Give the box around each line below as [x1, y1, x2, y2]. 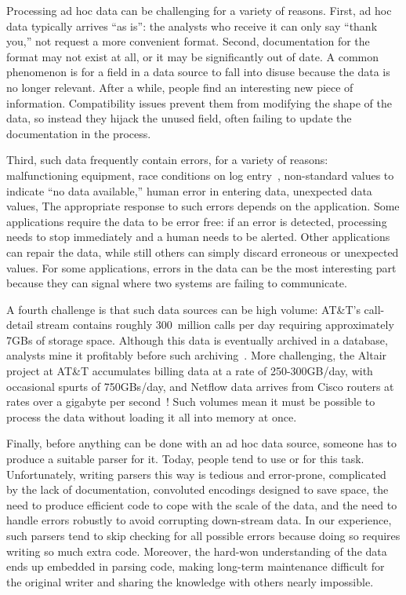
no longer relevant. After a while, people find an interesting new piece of [6, 78, 353, 95]
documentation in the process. [6, 125, 151, 141]
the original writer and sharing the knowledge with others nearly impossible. [6, 573, 374, 590]
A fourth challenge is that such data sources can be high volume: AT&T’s [6, 301, 361, 317]
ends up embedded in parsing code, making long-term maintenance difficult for [6, 558, 385, 575]
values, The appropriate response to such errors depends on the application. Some [6, 198, 400, 214]
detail [6, 316, 34, 333]
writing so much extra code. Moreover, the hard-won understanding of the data [6, 542, 387, 559]
